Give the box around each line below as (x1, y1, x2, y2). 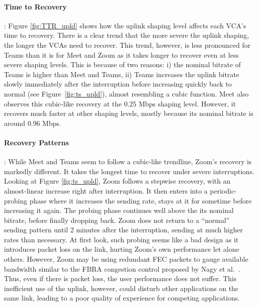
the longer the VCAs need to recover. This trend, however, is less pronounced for (4, 39, 251, 50)
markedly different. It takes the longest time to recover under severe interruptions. (4, 166, 255, 176)
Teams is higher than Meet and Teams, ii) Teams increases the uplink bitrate (4, 69, 240, 79)
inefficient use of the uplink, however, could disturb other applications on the (4, 283, 239, 293)
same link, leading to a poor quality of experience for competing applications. (4, 293, 240, 303)
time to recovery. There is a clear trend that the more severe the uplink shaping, (4, 30, 249, 40)
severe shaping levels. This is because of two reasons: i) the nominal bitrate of (4, 59, 241, 70)
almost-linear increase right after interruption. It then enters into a (4, 185, 208, 196)
